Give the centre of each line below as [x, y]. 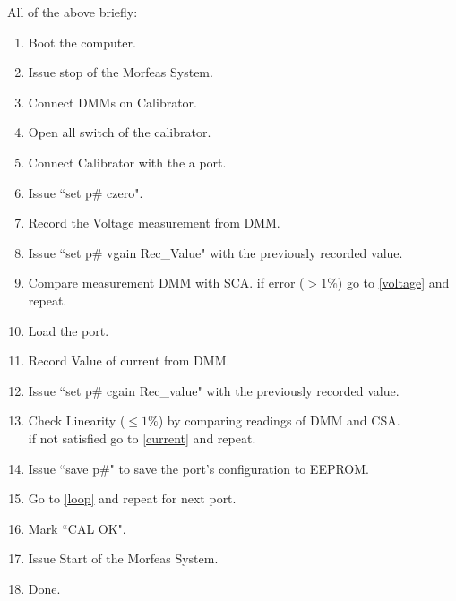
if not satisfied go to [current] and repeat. [142, 438]
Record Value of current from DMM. [129, 361]
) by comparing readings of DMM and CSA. [279, 421]
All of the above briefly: [73, 12]
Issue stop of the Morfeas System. [120, 72]
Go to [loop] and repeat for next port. [132, 498]
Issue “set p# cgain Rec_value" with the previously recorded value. [214, 390]
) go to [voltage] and [393, 283]
